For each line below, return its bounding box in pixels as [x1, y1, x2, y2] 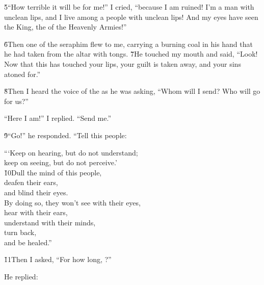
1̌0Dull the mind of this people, [4, 167, 102, 177]
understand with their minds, [4, 217, 96, 227]
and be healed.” [4, 237, 52, 247]
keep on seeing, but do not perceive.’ [4, 157, 117, 168]
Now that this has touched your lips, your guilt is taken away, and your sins [4, 58, 241, 69]
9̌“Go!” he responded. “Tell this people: [4, 129, 127, 140]
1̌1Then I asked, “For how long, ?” [4, 254, 112, 265]
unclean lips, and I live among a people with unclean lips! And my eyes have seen [4, 11, 258, 22]
